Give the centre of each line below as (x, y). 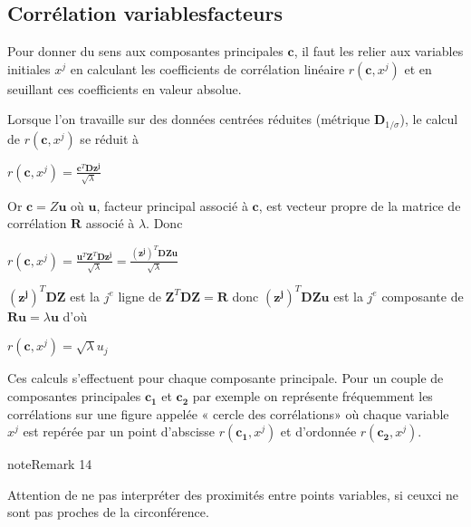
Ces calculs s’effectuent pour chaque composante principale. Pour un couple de (226, 378)
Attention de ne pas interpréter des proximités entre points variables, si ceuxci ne (233, 494)
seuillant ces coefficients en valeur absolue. (125, 88)
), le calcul (429, 119)
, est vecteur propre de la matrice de (360, 205)
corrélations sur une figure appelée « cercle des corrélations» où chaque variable (228, 413)
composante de (423, 296)
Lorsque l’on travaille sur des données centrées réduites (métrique (189, 119)
